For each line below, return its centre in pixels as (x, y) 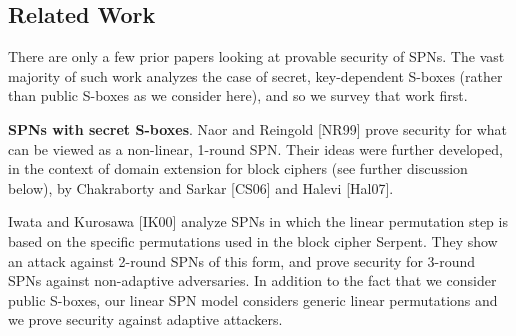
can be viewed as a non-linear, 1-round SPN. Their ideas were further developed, (255, 148)
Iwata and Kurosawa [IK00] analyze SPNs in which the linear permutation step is (258, 221)
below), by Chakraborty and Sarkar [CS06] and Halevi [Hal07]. (201, 187)
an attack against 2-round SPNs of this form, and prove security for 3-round (242, 260)
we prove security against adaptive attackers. (145, 319)
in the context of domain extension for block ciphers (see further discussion (238, 168)
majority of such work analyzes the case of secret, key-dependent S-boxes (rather (255, 75)
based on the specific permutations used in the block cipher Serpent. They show (253, 240)
